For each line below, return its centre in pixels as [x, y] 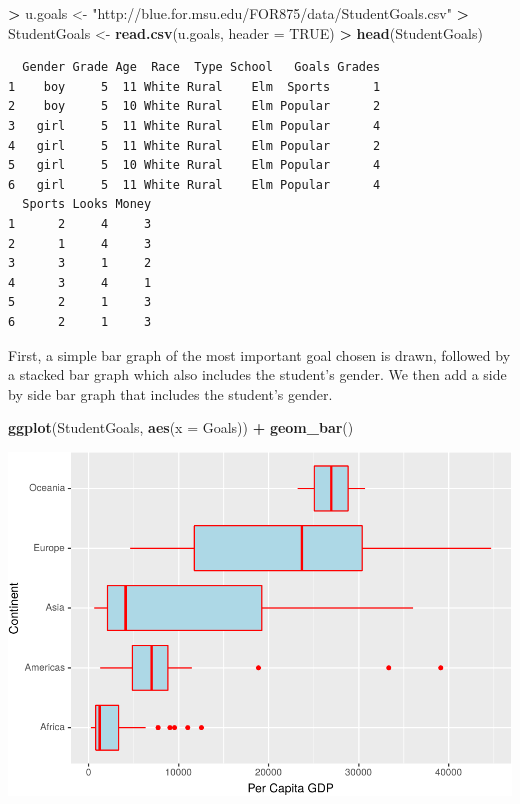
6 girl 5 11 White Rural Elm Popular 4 [194, 184]
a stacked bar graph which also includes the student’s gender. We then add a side [257, 374]
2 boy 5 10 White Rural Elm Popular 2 [194, 106]
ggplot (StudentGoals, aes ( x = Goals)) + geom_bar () [181, 427]
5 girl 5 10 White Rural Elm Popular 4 [194, 165]
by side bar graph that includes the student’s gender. [170, 393]
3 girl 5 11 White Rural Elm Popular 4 [194, 125]
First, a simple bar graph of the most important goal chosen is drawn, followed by [259, 354]
